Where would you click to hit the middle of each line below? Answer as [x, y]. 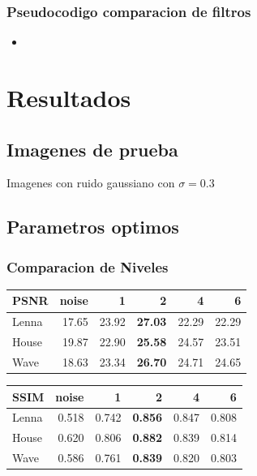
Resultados [69, 97]
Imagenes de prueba [92, 149]
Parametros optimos [93, 227]
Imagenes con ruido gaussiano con [91, 183]
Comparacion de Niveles [88, 266]
